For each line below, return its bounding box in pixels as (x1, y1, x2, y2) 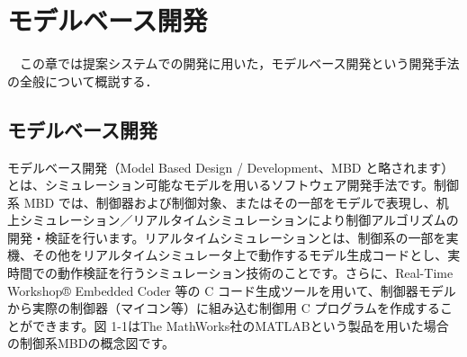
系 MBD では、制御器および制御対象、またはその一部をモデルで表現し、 (7, 192, 436, 211)
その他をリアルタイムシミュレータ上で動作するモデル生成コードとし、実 (31, 245, 461, 264)
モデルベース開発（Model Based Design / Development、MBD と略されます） (7, 157, 454, 176)
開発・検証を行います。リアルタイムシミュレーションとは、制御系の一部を (7, 228, 446, 246)
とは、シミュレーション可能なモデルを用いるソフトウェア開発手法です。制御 (7, 175, 460, 194)
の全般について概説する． (7, 71, 158, 90)
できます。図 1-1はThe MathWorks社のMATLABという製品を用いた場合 (31, 316, 449, 335)
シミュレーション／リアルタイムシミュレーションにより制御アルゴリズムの (19, 210, 459, 229)
